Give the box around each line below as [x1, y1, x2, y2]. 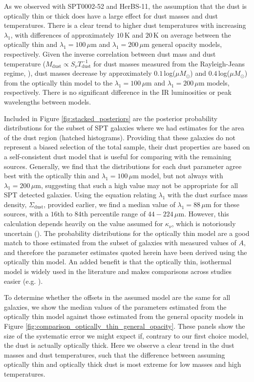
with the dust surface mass [168, 190, 248, 200]
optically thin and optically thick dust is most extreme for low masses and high [4, 359, 241, 369]
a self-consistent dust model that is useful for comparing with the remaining [4, 151, 232, 161]
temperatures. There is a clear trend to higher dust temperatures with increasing [4, 20, 246, 30]
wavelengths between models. [4, 96, 91, 106]
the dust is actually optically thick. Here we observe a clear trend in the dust [4, 340, 234, 350]
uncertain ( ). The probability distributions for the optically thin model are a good [4, 228, 250, 238]
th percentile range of [81, 209, 146, 219]
